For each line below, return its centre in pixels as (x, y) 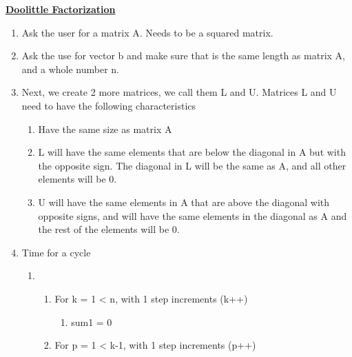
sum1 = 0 (92, 322)
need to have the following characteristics (109, 105)
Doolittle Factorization (61, 9)
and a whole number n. (71, 69)
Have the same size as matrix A (105, 129)
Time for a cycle (56, 252)
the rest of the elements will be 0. (109, 229)
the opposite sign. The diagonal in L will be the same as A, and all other (192, 165)
